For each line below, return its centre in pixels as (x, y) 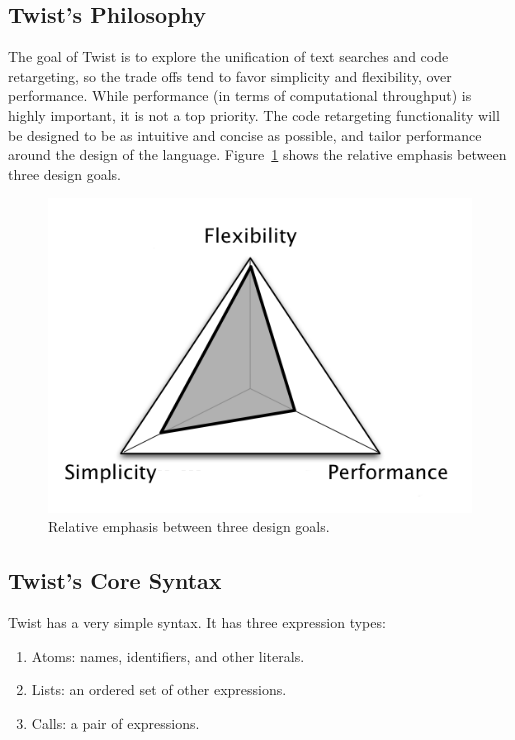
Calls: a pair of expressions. (115, 722)
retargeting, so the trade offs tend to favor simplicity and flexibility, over (230, 75)
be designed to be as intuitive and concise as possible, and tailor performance (245, 134)
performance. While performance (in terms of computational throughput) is (240, 95)
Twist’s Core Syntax (115, 580)
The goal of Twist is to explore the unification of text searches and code (228, 56)
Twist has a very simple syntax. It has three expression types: (197, 622)
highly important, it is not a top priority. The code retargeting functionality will (254, 114)
